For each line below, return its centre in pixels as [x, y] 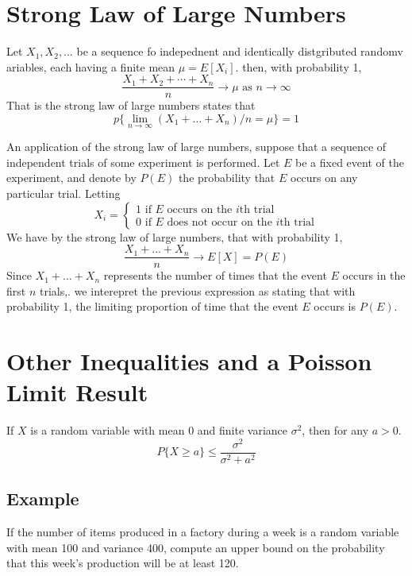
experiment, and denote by [71, 178]
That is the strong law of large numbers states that [131, 105]
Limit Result [77, 392]
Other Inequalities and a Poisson [189, 361]
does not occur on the [219, 223]
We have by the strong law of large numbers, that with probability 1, [175, 236]
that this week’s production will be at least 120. [123, 563]
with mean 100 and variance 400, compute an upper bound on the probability [196, 547]
